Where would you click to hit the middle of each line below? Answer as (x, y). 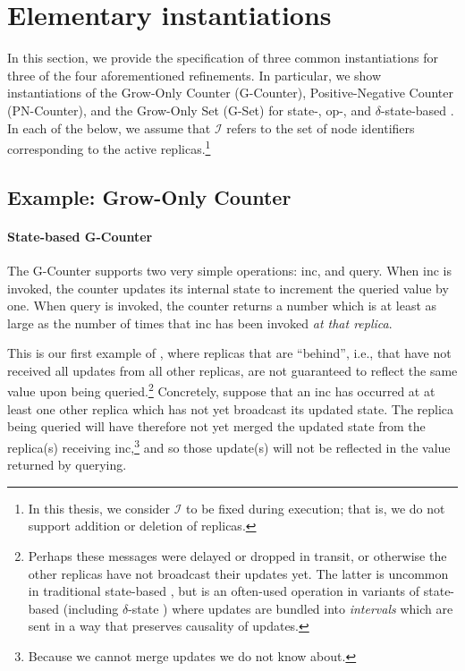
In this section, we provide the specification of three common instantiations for (223, 58)
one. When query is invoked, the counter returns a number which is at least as (222, 306)
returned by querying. (67, 465)
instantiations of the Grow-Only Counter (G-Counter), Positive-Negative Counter (230, 93)
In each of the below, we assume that (109, 127)
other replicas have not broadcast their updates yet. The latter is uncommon (238, 573)
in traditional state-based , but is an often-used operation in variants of (224, 591)
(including (91, 608)
